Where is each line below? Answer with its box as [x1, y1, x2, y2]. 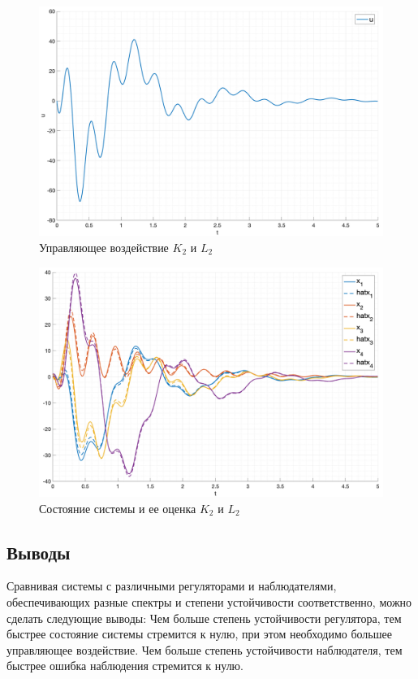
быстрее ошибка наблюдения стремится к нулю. [6, 657, 243, 674]
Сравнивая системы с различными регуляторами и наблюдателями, [6, 577, 337, 594]
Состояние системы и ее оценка [39, 499, 196, 516]
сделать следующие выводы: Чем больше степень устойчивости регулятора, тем [6, 609, 402, 626]
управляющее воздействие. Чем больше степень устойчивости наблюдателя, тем [6, 641, 403, 658]
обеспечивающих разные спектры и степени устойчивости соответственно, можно [6, 593, 412, 610]
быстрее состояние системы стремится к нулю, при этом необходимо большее [6, 625, 392, 642]
